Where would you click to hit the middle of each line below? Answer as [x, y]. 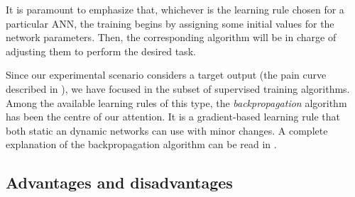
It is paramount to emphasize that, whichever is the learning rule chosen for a [175, 9]
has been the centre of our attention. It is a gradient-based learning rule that [173, 117]
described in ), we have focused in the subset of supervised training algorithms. [178, 88]
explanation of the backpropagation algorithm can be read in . [141, 144]
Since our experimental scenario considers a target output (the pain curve [166, 75]
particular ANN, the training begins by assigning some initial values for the [170, 23]
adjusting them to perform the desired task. [101, 51]
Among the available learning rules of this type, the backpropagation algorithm [176, 102]
